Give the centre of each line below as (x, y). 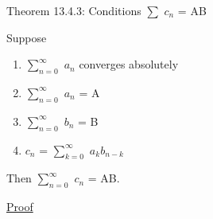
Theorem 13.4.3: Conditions (74, 10)
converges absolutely (129, 64)
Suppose (27, 37)
